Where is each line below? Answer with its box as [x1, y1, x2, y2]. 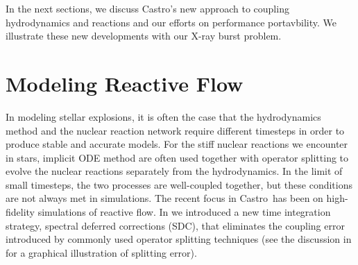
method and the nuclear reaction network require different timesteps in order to [6, 123, 345, 137]
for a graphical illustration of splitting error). [6, 245, 197, 259]
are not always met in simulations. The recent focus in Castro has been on [6, 191, 323, 205]
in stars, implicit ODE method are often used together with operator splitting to [6, 150, 349, 164]
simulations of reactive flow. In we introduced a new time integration [37, 205, 331, 219]
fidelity [6, 205, 35, 219]
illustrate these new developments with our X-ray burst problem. [6, 28, 282, 43]
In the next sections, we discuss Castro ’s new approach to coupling [6, 1, 289, 15]
